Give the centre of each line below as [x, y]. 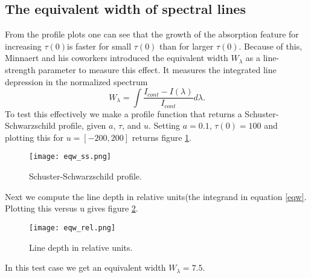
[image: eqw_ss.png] [70, 157]
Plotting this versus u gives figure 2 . [72, 208]
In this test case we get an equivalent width [85, 267]
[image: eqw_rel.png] [72, 228]
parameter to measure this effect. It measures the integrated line [157, 69]
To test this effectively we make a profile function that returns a [123, 113]
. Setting [164, 125]
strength [20, 69]
